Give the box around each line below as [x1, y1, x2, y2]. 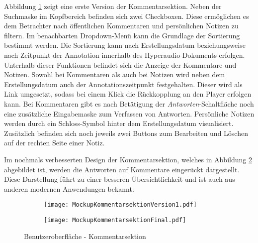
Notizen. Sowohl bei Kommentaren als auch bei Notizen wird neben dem [4, 69, 225, 80]
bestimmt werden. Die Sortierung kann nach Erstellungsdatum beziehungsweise [4, 40, 246, 50]
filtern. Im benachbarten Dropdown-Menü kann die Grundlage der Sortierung [4, 30, 240, 40]
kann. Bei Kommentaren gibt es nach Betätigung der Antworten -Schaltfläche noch [4, 98, 254, 109]
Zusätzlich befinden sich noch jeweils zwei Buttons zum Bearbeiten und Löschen [4, 127, 248, 138]
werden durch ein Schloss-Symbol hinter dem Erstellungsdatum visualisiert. [4, 118, 234, 128]
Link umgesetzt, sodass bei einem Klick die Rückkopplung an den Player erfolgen [4, 89, 252, 99]
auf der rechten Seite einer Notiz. [4, 137, 105, 148]
